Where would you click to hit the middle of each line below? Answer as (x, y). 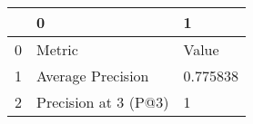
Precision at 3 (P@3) (103, 102)
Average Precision (93, 76)
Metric (57, 49)
